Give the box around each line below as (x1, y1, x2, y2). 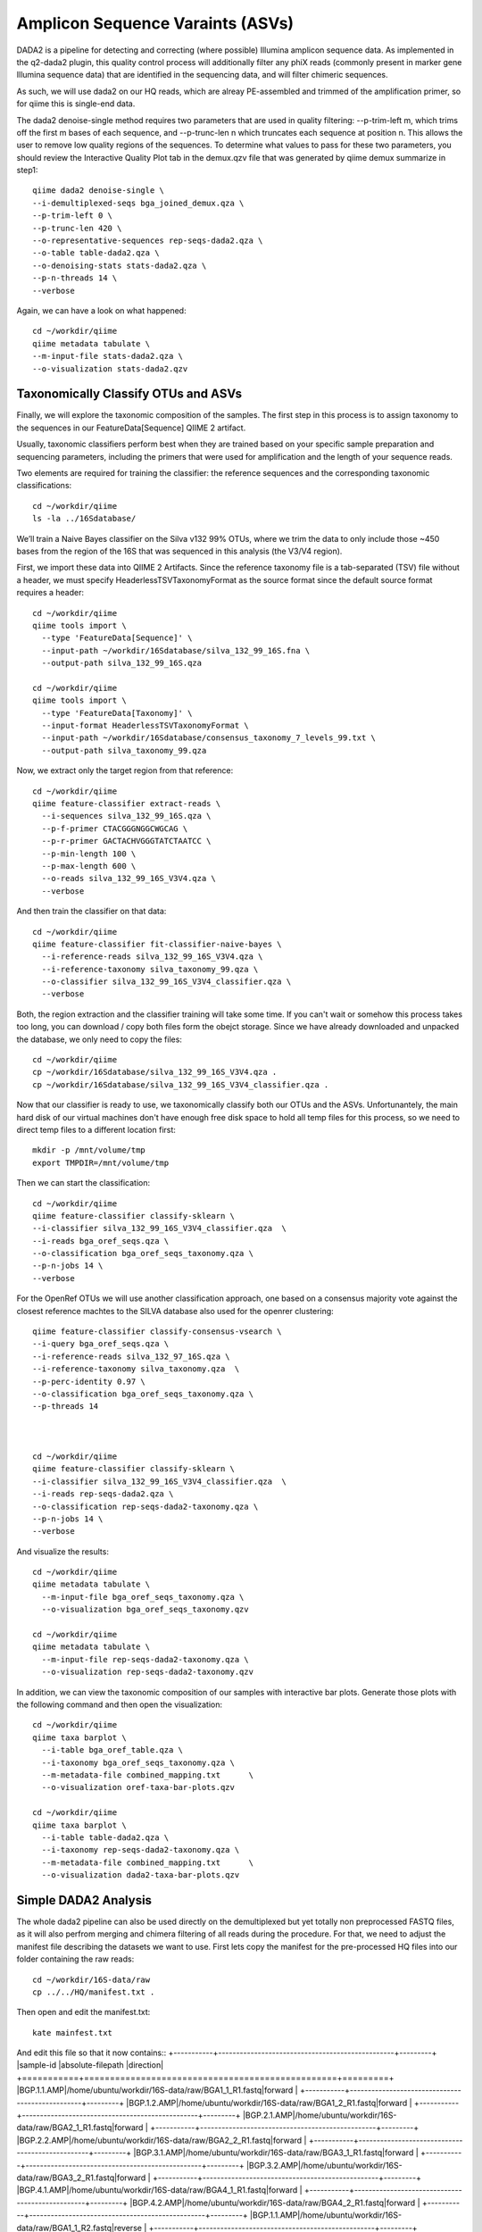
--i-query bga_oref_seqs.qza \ (32, 1339, 170, 1349)
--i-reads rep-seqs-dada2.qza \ (32, 1489, 174, 1499)
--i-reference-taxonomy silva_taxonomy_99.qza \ (41, 964, 259, 974)
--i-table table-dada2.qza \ (41, 1832, 170, 1843)
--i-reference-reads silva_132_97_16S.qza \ (32, 1351, 231, 1362)
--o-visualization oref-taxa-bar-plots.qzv (41, 1782, 236, 1793)
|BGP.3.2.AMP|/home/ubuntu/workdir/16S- (245, 2160, 403, 2170)
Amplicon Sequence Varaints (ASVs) (16, 13, 295, 33)
